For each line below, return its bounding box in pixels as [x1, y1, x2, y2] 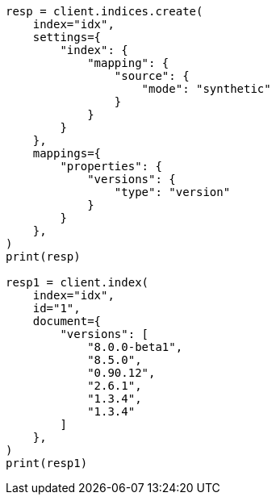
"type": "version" [114, 186, 231, 198]
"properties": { [60, 160, 162, 173]
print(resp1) [6, 457, 88, 470]
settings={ [32, 31, 102, 44]
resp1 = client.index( [6, 276, 149, 289]
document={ [32, 315, 102, 328]
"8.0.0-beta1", [87, 340, 183, 353]
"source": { [114, 69, 190, 82]
